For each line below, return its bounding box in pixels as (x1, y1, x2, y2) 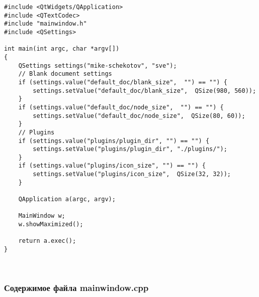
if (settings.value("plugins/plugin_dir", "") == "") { (18, 137, 210, 144)
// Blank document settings (18, 70, 112, 78)
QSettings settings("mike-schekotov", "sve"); (18, 62, 177, 69)
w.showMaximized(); (18, 221, 83, 228)
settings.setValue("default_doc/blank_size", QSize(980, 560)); (33, 87, 256, 94)
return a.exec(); (18, 237, 76, 245)
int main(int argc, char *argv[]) (4, 45, 120, 53)
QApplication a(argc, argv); (18, 196, 116, 203)
